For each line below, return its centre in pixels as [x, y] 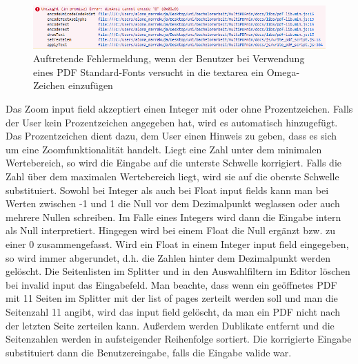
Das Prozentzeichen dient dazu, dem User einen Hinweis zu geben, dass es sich [171, 136]
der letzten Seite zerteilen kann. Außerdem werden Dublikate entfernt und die [170, 325]
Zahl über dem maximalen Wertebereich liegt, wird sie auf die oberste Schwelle [172, 176]
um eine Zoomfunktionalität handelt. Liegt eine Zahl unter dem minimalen [164, 149]
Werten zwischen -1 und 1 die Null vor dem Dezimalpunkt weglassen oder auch [173, 203]
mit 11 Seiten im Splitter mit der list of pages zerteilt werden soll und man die [172, 298]
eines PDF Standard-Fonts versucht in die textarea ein [149, 71]
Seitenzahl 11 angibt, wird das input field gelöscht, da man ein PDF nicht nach [173, 311]
